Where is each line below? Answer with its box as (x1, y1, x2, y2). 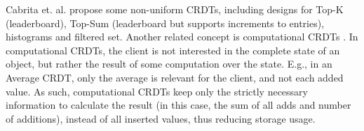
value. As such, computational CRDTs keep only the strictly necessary (6, 84, 309, 98)
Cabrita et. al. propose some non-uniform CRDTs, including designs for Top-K (6, 2, 344, 16)
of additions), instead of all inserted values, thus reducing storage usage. (6, 111, 316, 125)
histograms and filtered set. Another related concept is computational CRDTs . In (6, 29, 358, 44)
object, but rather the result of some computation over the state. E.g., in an (6, 56, 332, 71)
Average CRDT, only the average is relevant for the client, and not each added (6, 70, 344, 84)
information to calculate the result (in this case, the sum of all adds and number (6, 98, 351, 112)
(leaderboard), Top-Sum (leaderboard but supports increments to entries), (6, 15, 325, 30)
